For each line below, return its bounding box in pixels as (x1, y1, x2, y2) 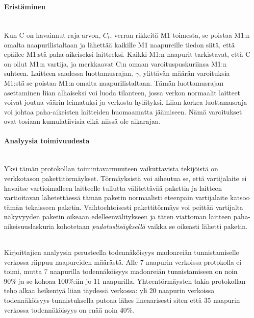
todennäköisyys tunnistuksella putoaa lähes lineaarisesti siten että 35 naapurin (4, 295, 240, 305)
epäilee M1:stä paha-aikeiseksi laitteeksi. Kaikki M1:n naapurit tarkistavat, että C (4, 49, 251, 59)
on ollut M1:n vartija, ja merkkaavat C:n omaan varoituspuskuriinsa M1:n (4, 58, 227, 68)
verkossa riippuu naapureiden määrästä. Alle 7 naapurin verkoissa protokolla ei (4, 256, 242, 267)
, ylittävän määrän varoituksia (139, 68, 230, 78)
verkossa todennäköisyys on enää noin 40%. (4, 304, 134, 315)
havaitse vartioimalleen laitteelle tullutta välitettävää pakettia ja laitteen (4, 182, 222, 193)
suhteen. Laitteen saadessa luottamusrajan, (4, 68, 133, 78)
